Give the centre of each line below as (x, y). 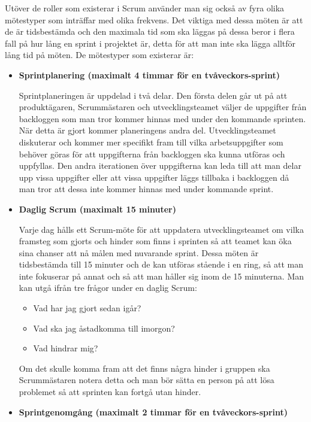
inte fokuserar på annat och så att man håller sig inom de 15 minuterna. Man (161, 276)
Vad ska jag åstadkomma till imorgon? (104, 328)
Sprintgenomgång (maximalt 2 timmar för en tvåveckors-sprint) (153, 412)
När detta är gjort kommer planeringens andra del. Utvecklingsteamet (147, 130)
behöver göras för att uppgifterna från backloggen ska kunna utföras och (152, 154)
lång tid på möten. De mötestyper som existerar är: (99, 55)
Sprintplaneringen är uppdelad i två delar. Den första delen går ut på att (153, 95)
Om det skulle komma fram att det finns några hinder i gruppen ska (144, 368)
